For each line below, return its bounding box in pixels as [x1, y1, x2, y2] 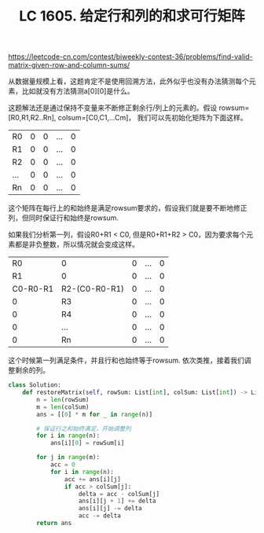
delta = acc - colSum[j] [78, 490, 159, 498]
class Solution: [8, 381, 61, 389]
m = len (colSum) [36, 403, 90, 411]
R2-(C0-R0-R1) [61, 284, 124, 295]
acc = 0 [49, 461, 76, 469]
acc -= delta [78, 512, 122, 520]
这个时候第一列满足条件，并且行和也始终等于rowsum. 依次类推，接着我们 [8, 355, 245, 366]
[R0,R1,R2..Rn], [8, 113, 57, 123]
